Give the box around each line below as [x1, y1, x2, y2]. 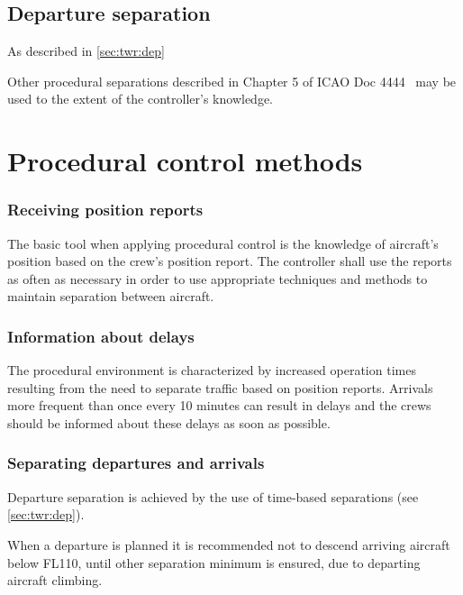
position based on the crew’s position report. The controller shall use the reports [7, 252, 452, 270]
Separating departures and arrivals [7, 452, 265, 474]
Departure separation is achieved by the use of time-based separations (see [7, 487, 419, 506]
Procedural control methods [7, 142, 363, 179]
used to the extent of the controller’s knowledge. [7, 89, 273, 108]
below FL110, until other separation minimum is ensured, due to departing [7, 553, 421, 572]
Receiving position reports [7, 198, 204, 221]
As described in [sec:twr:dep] [7, 41, 165, 60]
